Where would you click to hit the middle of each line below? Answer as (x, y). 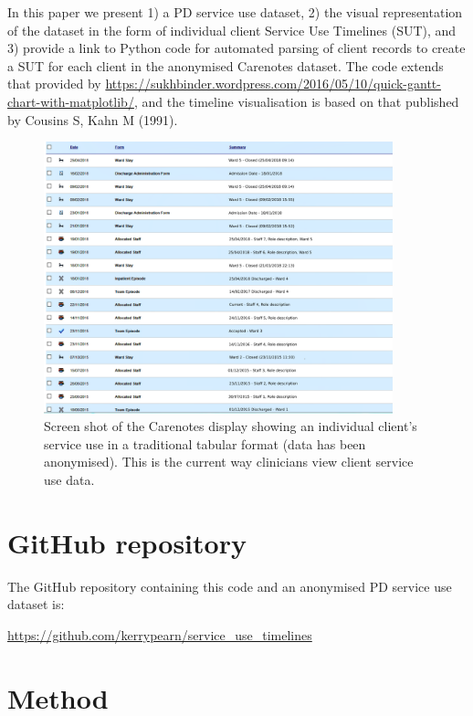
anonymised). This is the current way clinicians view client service (229, 462)
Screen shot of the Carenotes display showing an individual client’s (231, 426)
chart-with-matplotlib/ (71, 101)
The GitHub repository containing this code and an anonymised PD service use (230, 586)
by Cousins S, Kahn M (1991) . (93, 119)
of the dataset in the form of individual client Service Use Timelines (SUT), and (232, 30)
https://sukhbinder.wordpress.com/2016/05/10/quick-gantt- (273, 84)
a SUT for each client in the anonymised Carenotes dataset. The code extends (226, 65)
